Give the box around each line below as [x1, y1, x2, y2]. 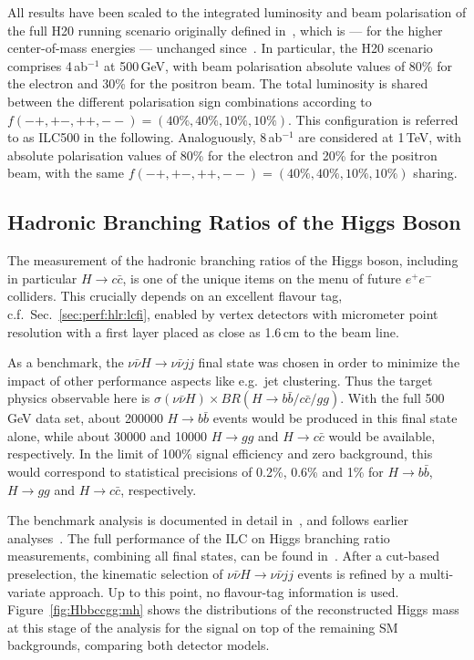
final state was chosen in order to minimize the [198, 353, 460, 372]
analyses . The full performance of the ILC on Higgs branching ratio [7, 528, 390, 547]
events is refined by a [297, 564, 416, 583]
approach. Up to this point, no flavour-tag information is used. [49, 582, 399, 601]
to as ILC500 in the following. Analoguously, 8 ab [7, 128, 283, 147]
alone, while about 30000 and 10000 [7, 426, 207, 445]
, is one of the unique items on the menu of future [122, 268, 401, 287]
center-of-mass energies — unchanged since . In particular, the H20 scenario [7, 38, 433, 57]
